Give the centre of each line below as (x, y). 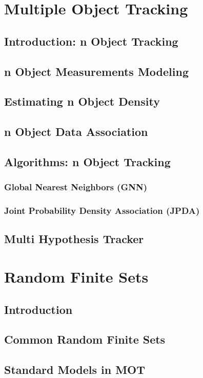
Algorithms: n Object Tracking (87, 161)
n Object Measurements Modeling (96, 71)
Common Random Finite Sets (85, 339)
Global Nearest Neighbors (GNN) (76, 187)
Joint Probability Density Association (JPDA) (102, 211)
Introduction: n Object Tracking (91, 41)
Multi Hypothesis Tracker (74, 239)
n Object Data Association (76, 132)
